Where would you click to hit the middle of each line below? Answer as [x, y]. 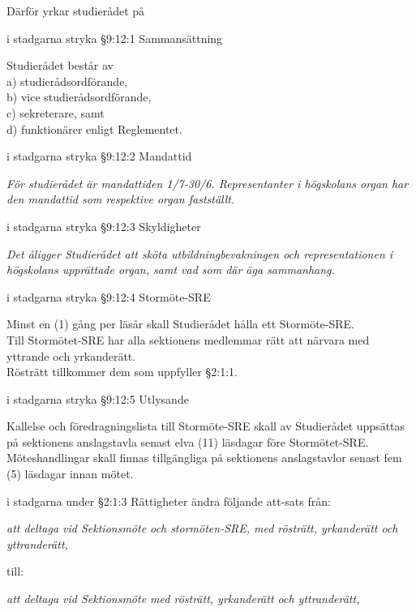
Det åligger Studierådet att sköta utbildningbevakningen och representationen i [200, 253]
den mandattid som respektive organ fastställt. [121, 199]
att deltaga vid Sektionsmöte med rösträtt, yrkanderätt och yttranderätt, [183, 599]
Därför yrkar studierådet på [76, 11]
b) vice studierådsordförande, [79, 97]
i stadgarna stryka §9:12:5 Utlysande [98, 398]
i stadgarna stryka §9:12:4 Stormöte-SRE [109, 296]
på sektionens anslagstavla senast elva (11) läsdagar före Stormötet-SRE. [188, 441]
